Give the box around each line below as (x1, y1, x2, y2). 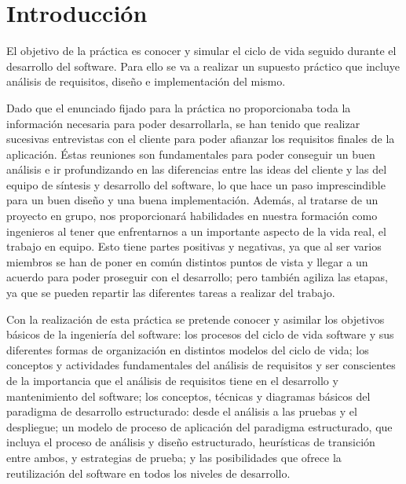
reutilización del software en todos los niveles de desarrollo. (6, 464, 291, 481)
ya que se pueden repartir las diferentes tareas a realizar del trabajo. (6, 284, 335, 301)
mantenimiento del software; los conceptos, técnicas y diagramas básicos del (6, 387, 371, 404)
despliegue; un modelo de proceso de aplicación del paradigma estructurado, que (6, 418, 393, 434)
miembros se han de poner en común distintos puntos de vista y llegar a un (6, 253, 368, 269)
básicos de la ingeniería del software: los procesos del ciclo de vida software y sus (6, 326, 394, 343)
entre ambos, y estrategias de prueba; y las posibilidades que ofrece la (6, 449, 342, 465)
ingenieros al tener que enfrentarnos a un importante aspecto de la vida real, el (6, 222, 386, 239)
